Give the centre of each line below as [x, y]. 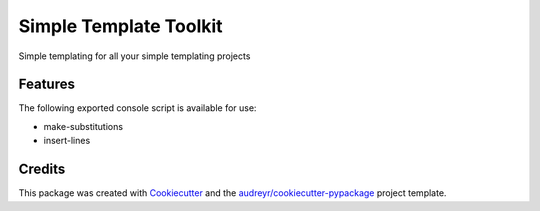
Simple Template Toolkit [121, 26]
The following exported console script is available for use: [137, 108]
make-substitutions [83, 126]
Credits [42, 169]
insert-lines [67, 141]
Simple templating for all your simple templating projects [134, 56]
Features [46, 84]
